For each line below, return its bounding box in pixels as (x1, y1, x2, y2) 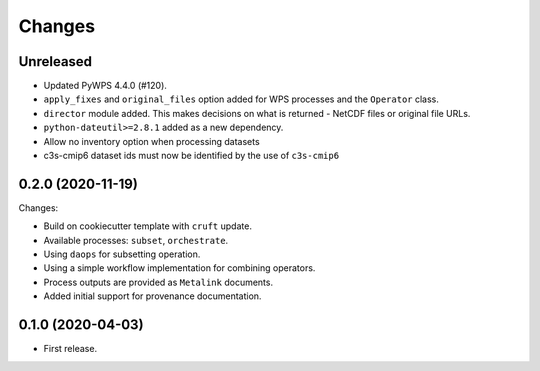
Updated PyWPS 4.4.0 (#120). (43, 80, 167, 92)
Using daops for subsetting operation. (43, 248, 201, 260)
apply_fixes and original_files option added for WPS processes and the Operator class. (43, 93, 439, 105)
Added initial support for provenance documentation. (43, 290, 262, 302)
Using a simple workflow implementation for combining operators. (43, 262, 316, 274)
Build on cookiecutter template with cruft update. (43, 220, 252, 232)
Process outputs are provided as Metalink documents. (43, 276, 274, 288)
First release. (43, 343, 98, 355)
